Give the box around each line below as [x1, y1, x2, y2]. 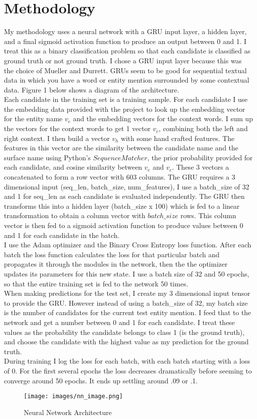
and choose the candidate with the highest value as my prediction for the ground [4, 336, 249, 347]
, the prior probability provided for [147, 152, 253, 162]
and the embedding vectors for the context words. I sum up [73, 113, 253, 124]
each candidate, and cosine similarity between [4, 162, 142, 172]
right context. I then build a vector [4, 133, 110, 143]
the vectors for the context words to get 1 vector [4, 123, 151, 134]
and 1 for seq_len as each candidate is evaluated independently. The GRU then [4, 191, 245, 201]
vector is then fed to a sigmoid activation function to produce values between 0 [4, 220, 244, 230]
